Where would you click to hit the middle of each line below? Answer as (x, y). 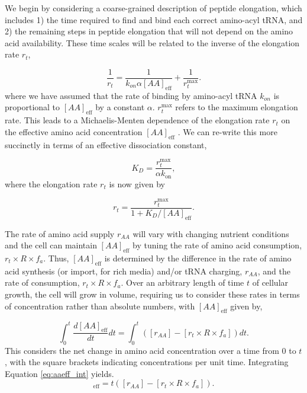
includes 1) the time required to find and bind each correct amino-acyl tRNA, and (154, 19)
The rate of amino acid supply (60, 233)
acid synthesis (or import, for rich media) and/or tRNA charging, (124, 271)
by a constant (120, 107)
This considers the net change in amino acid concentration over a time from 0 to (151, 350)
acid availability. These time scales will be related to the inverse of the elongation (152, 42)
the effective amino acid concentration (74, 131)
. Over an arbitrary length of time (182, 282)
